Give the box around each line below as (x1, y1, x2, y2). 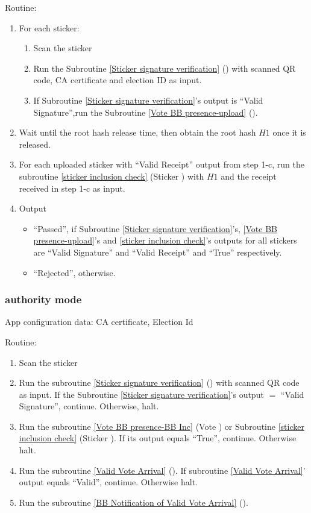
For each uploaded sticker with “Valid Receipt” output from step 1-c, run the (19, 158, 304, 171)
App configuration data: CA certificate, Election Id (5, 315, 193, 328)
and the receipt (221, 169, 277, 182)
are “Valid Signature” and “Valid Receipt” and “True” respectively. (33, 245, 282, 258)
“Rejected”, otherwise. (33, 266, 116, 279)
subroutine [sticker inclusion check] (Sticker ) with (19, 169, 204, 182)
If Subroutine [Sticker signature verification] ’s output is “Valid (33, 93, 263, 106)
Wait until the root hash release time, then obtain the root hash (19, 126, 256, 139)
